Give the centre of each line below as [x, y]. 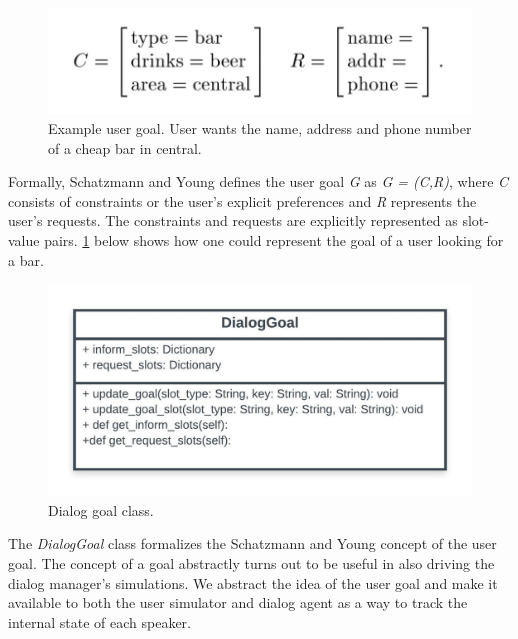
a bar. [26, 259]
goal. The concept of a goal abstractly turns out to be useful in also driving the [251, 563]
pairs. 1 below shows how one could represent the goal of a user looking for [274, 240]
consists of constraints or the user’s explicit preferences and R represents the [242, 200]
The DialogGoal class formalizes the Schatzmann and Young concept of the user [252, 543]
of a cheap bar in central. [125, 147]
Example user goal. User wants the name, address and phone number [260, 128]
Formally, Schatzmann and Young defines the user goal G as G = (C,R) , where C [258, 181]
